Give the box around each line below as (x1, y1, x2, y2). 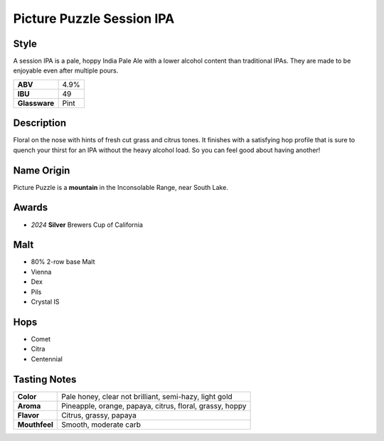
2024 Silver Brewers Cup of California (31, 220, 144, 229)
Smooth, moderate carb (61, 420, 142, 430)
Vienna (31, 267, 52, 276)
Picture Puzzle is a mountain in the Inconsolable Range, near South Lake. (13, 183, 229, 191)
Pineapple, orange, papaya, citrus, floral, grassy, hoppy (61, 400, 247, 410)
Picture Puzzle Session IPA (13, 11, 175, 26)
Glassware (17, 98, 55, 108)
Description (13, 117, 67, 129)
